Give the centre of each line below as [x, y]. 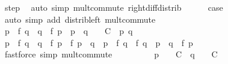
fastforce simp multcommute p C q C [111, 54]
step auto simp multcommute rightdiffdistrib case [114, 7]
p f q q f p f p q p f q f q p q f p [99, 42]
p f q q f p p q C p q [69, 31]
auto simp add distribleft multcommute [80, 19]
